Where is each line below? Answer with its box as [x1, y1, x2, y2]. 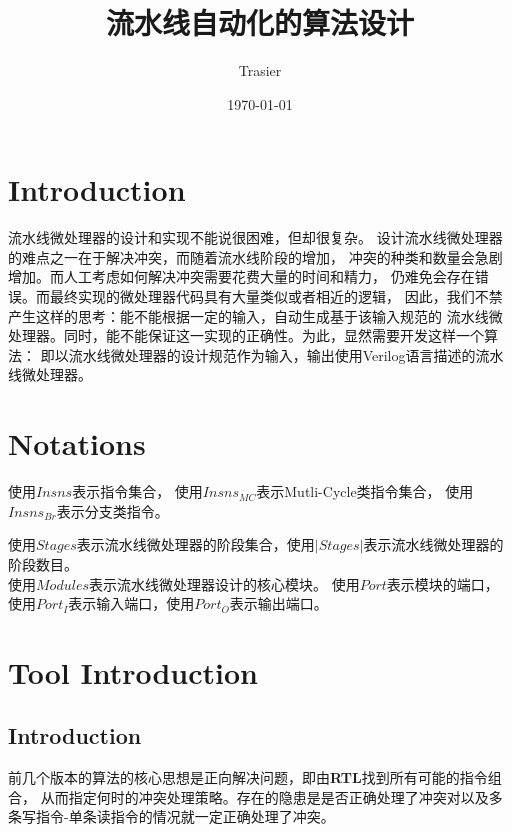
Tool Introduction [8, 651, 258, 692]
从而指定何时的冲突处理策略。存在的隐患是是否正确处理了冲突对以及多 [40, 786, 503, 807]
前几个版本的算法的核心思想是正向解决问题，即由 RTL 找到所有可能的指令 [8, 767, 488, 788]
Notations [8, 423, 146, 464]
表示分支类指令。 [56, 500, 169, 521]
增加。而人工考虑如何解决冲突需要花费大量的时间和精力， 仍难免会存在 [8, 266, 475, 287]
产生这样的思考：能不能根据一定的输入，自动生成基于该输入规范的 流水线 [8, 305, 489, 326]
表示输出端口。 [229, 593, 328, 614]
